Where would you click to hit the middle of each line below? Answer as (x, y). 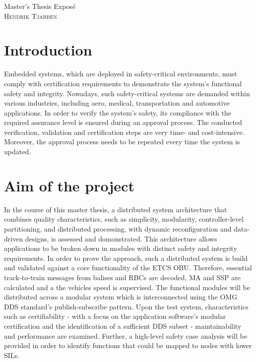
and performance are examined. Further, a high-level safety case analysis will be (126, 335)
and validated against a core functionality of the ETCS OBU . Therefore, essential (128, 268)
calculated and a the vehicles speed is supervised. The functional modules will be (127, 287)
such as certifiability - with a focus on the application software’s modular (115, 316)
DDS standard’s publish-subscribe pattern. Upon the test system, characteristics (126, 306)
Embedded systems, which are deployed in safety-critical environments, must (121, 74)
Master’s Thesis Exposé (40, 6)
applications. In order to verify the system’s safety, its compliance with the (118, 112)
